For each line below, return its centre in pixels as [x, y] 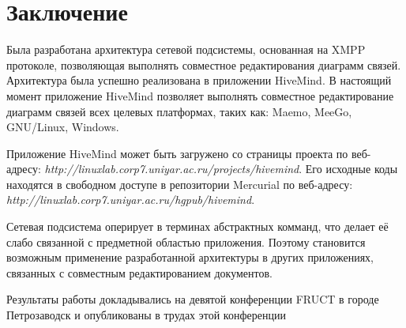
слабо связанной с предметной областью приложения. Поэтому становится [186, 241]
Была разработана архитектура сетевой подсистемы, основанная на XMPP [186, 49]
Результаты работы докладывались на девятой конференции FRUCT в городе [193, 299]
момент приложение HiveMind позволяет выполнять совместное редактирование [200, 95]
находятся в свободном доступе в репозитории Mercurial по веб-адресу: [180, 184]
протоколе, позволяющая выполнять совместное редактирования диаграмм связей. [204, 64]
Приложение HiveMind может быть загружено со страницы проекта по [177, 153]
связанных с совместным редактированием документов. [140, 272]
